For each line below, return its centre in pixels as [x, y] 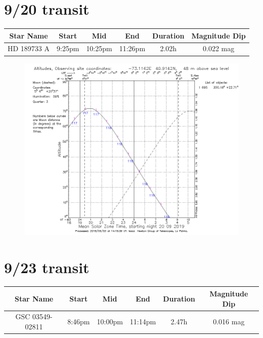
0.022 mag [219, 48]
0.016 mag [229, 322]
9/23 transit [47, 267]
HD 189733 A [29, 48]
